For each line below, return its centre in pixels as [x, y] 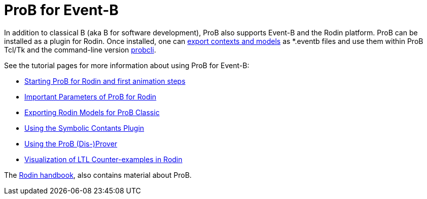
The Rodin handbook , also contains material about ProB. [98, 175]
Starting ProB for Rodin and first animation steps [105, 81]
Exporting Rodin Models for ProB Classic [92, 112]
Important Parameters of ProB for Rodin [91, 96]
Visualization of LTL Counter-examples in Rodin [103, 159]
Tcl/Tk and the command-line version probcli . [80, 49]
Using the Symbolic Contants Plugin [84, 128]
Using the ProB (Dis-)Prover [71, 143]
